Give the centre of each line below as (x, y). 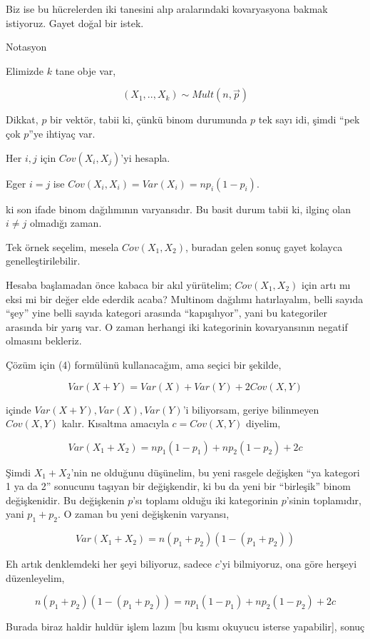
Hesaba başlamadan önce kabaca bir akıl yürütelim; (119, 284)
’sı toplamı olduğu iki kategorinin (206, 500)
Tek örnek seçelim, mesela (62, 246)
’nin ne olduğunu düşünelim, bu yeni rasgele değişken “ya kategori (215, 472)
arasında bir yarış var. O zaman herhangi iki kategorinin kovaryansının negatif (177, 326)
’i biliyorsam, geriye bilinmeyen (251, 409)
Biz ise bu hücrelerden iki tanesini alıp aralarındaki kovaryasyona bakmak (167, 9)
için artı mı (326, 284)
